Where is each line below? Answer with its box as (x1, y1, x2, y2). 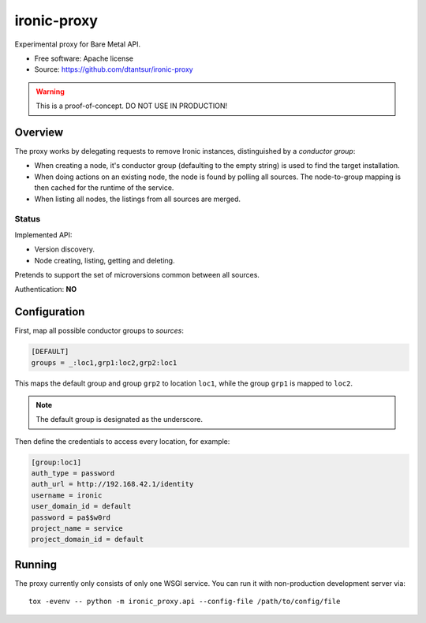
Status (14, 214, 41, 225)
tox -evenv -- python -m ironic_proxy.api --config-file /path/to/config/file (28, 597, 341, 606)
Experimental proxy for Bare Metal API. (14, 39, 141, 49)
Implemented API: (14, 229, 73, 240)
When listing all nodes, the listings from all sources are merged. (34, 194, 241, 203)
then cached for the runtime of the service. (34, 183, 174, 192)
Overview (14, 125, 64, 139)
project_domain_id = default (31, 535, 144, 544)
